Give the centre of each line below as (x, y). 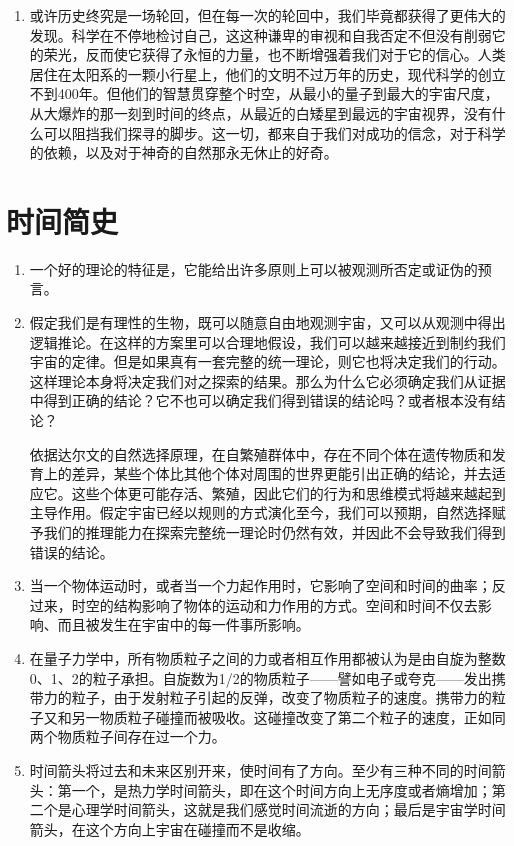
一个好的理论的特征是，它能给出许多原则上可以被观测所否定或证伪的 (253, 268)
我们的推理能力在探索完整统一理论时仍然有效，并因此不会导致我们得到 (274, 532)
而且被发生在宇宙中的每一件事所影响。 (183, 624)
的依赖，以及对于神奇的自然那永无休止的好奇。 (183, 152)
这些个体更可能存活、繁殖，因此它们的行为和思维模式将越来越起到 (288, 492)
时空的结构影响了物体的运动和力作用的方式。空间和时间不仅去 (274, 604)
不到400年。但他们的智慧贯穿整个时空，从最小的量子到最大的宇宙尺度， (264, 93)
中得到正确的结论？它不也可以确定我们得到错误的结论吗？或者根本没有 (260, 400)
